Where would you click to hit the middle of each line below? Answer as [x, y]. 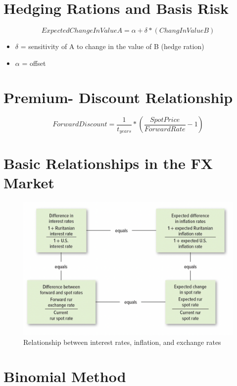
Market [29, 182]
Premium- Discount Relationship [118, 97]
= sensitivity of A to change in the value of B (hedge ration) [112, 46]
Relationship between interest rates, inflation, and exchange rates [122, 342]
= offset [34, 63]
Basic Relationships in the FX [108, 163]
